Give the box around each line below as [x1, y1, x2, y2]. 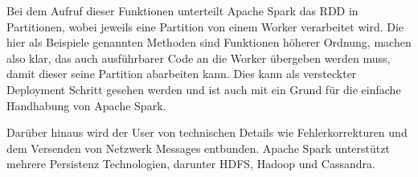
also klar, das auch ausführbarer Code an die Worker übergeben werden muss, [6, 49, 391, 66]
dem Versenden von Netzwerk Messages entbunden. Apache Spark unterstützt [6, 139, 390, 156]
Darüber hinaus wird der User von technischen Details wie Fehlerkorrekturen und [6, 124, 408, 141]
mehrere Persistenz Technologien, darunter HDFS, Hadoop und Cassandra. [6, 155, 375, 172]
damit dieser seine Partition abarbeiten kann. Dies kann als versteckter [6, 65, 357, 82]
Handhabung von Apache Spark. [6, 97, 166, 113]
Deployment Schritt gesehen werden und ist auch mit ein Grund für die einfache [6, 80, 401, 97]
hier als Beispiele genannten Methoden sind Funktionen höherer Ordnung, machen [6, 34, 412, 51]
